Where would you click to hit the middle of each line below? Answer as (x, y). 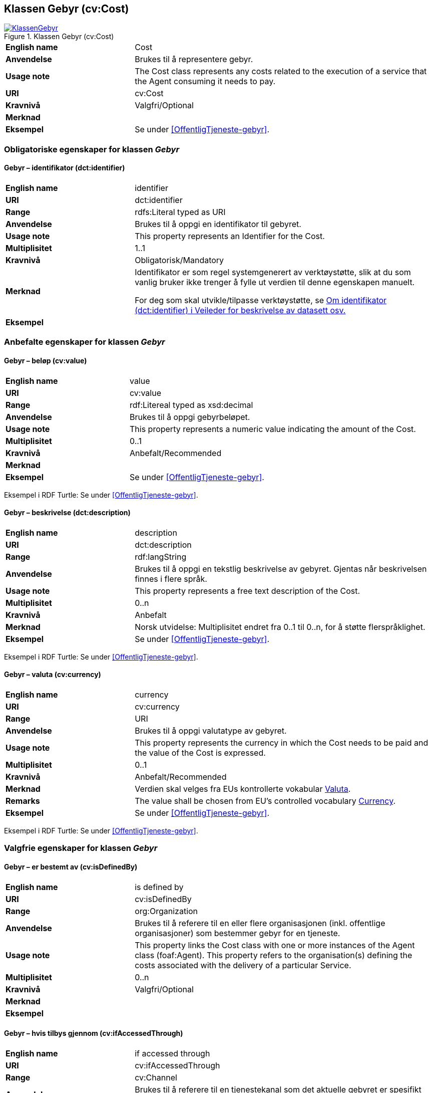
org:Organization (166, 911)
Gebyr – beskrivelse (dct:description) (67, 513)
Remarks (23, 801)
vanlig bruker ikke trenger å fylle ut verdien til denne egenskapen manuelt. (275, 282)
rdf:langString (161, 557)
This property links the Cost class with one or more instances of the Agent (275, 945)
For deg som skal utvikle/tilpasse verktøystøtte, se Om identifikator (261, 300)
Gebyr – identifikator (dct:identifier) (65, 168)
